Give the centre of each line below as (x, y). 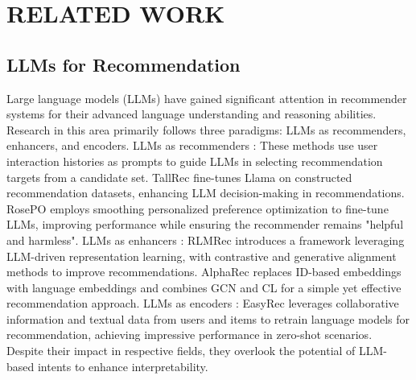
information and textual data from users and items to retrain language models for (208, 318)
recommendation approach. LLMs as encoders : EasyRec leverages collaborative (203, 303)
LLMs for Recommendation (124, 64)
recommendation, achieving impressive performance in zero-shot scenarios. (189, 335)
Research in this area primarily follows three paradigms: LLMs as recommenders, (206, 129)
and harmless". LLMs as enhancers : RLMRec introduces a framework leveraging (206, 240)
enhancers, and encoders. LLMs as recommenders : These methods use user (192, 145)
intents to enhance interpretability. (123, 366)
